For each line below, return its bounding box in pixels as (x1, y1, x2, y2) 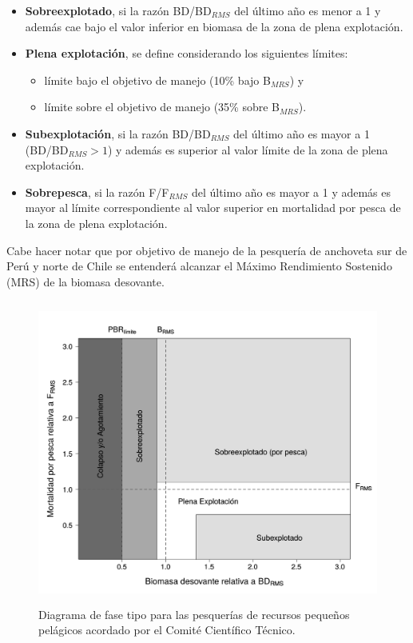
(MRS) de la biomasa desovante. (6, 273, 165, 290)
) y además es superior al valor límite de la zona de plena (107, 141, 388, 158)
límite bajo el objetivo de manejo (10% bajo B (44, 71, 271, 88)
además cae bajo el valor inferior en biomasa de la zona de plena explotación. (25, 18, 403, 34)
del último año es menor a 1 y (234, 2, 381, 18)
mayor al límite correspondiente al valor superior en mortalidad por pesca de (25, 199, 401, 216)
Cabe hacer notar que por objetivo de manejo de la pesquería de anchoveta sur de (6, 242, 407, 258)
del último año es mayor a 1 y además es (191, 183, 391, 200)
